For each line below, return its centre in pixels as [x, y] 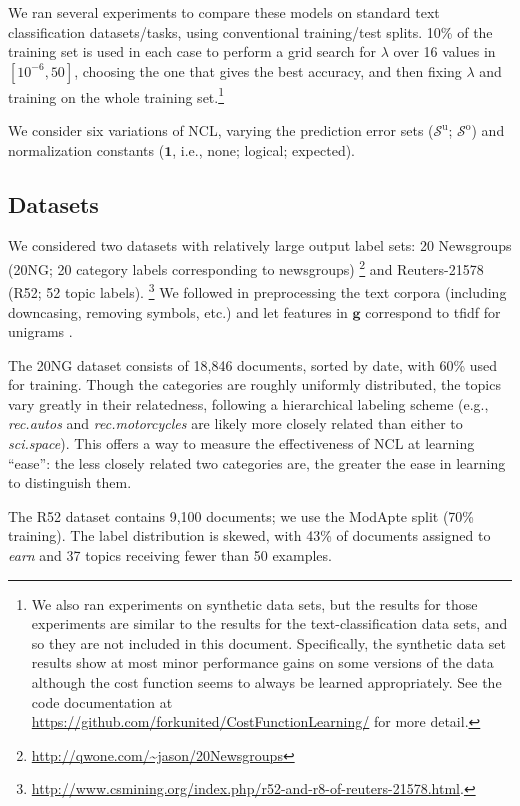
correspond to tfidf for [433, 311]
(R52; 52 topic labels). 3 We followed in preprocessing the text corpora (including [257, 290]
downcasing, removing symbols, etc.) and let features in [178, 311]
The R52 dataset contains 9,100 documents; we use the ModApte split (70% [241, 515]
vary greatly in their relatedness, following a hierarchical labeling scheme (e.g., [248, 403]
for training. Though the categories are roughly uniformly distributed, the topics [254, 384]
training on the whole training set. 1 [116, 95]
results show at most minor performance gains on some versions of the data [262, 662]
